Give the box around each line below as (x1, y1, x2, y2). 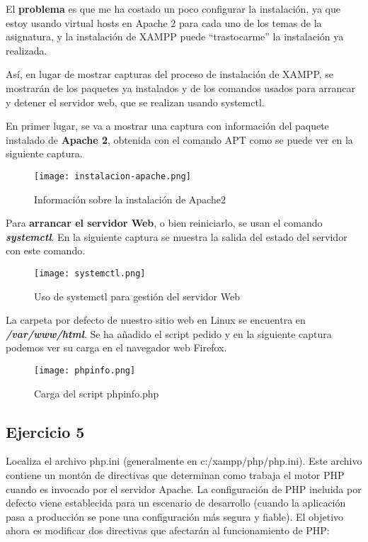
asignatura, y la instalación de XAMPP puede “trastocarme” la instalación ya (6, 29, 344, 44)
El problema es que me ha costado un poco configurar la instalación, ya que (6, 1, 340, 16)
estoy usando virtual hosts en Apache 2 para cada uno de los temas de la (6, 15, 322, 30)
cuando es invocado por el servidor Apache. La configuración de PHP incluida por (6, 481, 362, 496)
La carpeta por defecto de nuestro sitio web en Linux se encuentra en (6, 312, 306, 327)
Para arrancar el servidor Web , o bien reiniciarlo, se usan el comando (6, 215, 323, 230)
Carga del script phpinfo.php (34, 385, 159, 400)
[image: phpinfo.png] (34, 366, 136, 376)
